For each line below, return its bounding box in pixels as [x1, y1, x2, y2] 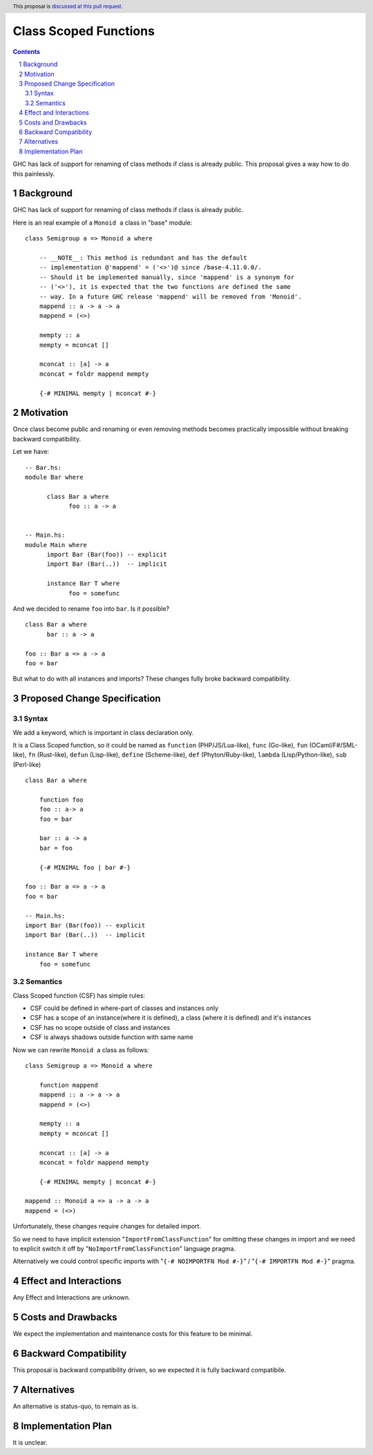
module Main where [25, 541, 88, 549]
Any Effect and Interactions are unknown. [12, 1293, 131, 1302]
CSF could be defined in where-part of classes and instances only [30, 1004, 219, 1012]
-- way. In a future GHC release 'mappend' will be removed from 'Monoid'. [39, 292, 302, 301]
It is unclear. [12, 1438, 48, 1447]
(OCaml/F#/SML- [309, 741, 358, 749]
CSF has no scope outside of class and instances [30, 1023, 171, 1031]
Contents [12, 47, 41, 55]
